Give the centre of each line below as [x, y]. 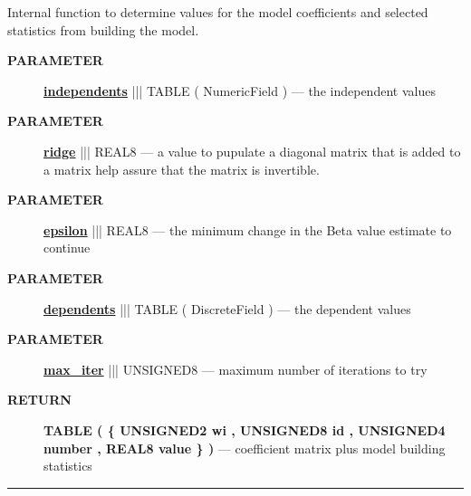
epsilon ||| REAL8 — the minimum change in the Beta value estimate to [248, 229]
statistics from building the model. [103, 29]
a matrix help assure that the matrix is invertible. [182, 169]
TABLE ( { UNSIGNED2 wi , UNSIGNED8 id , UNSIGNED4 [245, 429]
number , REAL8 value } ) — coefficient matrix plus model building [245, 448]
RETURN [39, 400]
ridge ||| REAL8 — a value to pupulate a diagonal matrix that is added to [252, 151]
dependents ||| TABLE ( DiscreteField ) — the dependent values [227, 308]
